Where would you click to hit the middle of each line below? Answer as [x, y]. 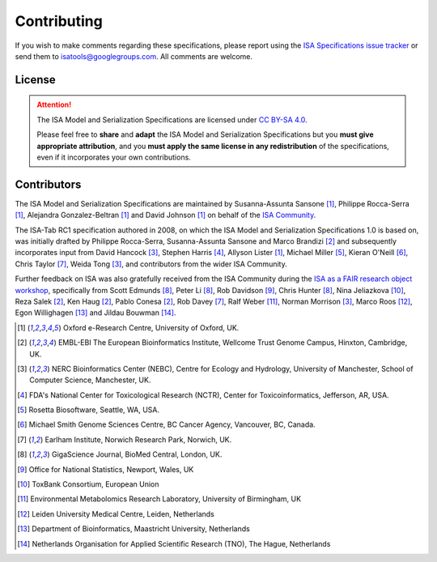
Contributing [59, 21]
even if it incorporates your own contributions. [114, 157]
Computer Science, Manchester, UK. [90, 380]
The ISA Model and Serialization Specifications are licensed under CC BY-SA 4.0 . [172, 119]
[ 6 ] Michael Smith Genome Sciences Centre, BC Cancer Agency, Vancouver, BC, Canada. [166, 424]
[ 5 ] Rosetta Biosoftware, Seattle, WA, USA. [89, 410]
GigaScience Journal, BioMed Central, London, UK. [137, 454]
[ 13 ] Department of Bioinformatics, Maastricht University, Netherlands [134, 529]
